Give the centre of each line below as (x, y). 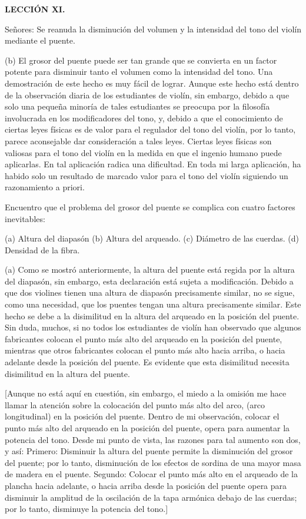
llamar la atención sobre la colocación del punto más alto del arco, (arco (135, 404)
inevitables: (25, 218)
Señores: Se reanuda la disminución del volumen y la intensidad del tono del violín (153, 29)
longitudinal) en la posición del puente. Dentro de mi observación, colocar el (142, 416)
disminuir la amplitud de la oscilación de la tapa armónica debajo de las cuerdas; (151, 497)
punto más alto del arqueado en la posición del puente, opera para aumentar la (147, 428)
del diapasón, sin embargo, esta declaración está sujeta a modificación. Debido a (149, 281)
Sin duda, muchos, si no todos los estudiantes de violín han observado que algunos (153, 327)
